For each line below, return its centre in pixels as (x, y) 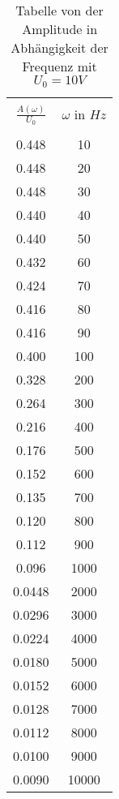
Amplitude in (60, 29)
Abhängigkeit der (59, 47)
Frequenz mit (59, 66)
